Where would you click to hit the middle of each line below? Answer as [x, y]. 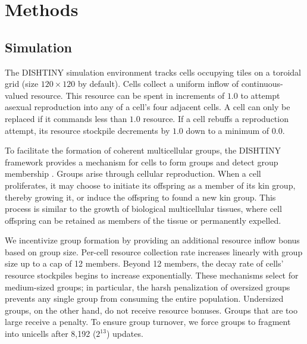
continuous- [262, 84]
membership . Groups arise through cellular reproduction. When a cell [133, 173]
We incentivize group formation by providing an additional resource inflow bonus [152, 240]
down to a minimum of [228, 130]
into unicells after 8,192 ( [51, 334]
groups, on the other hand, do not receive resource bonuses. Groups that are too [151, 310]
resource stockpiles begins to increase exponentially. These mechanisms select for [152, 275]
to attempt [260, 95]
